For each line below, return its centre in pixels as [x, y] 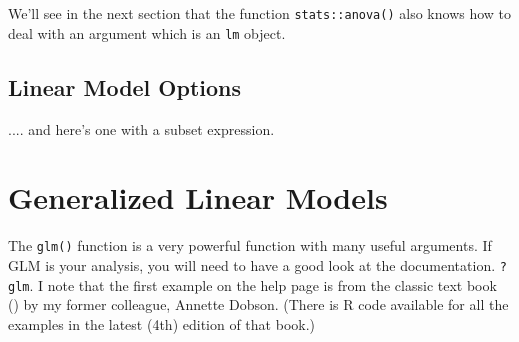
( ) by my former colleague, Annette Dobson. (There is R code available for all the [258, 304]
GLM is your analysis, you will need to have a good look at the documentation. [252, 264]
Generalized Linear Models [198, 197]
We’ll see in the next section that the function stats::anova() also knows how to [260, 13]
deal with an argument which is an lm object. [147, 32]
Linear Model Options [125, 86]
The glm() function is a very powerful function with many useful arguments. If [250, 245]
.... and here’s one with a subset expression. [141, 128]
